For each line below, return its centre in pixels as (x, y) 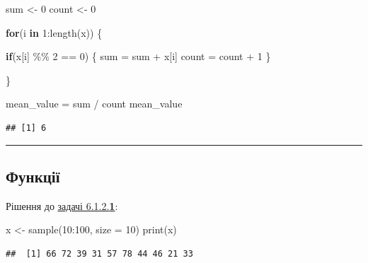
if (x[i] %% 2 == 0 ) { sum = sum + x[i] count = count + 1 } (138, 56)
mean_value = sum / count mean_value (94, 104)
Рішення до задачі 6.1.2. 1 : (62, 205)
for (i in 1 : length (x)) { (54, 32)
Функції (33, 176)
